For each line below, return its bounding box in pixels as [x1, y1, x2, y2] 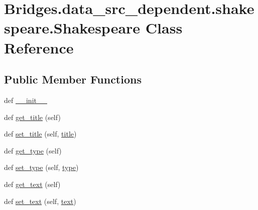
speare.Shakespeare [4, 17, 141, 38]
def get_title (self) [4, 111, 61, 122]
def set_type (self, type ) [4, 162, 79, 172]
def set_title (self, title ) [4, 128, 77, 139]
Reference [4, 37, 74, 57]
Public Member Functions [4, 71, 142, 87]
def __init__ [4, 94, 47, 105]
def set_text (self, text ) [4, 195, 76, 206]
